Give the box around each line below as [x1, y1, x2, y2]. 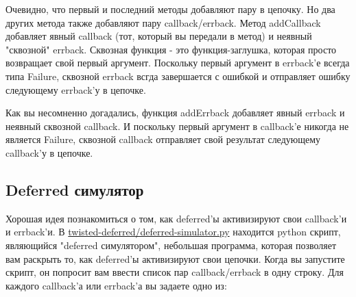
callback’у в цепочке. [5, 145, 93, 159]
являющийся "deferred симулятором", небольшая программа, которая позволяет [5, 237, 337, 252]
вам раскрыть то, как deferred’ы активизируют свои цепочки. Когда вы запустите [5, 251, 345, 266]
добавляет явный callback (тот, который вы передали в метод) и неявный [5, 29, 312, 43]
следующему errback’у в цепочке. [5, 82, 146, 96]
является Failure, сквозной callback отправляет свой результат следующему [5, 132, 321, 146]
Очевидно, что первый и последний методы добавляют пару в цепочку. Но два [5, 2, 335, 16]
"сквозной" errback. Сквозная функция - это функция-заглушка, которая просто [5, 42, 337, 56]
